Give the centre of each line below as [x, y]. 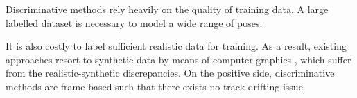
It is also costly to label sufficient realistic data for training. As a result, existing [176, 46]
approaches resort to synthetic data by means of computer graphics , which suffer [178, 59]
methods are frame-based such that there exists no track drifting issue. [156, 86]
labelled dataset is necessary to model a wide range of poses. [134, 22]
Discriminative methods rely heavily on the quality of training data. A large [167, 9]
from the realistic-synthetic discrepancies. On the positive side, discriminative [170, 73]
